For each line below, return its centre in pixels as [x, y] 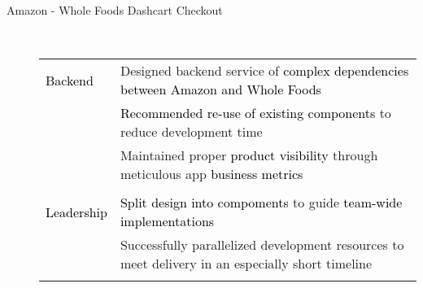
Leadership [76, 212]
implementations [167, 221]
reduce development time [191, 132]
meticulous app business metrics [211, 174]
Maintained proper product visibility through [249, 155]
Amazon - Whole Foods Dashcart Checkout [115, 10]
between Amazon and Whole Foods [220, 89]
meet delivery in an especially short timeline [246, 264]
